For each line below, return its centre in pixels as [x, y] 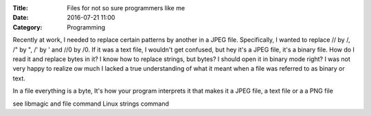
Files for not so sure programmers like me [126, 8]
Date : [21, 18]
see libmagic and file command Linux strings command [91, 104]
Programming [86, 27]
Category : [27, 27]
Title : [21, 8]
